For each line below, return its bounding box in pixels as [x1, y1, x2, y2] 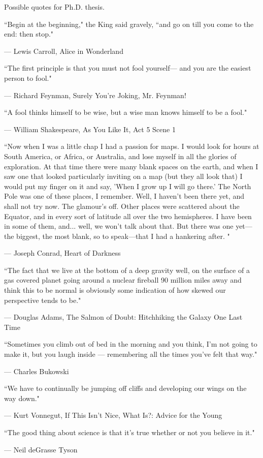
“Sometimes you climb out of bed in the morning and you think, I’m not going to [4, 339, 257, 349]
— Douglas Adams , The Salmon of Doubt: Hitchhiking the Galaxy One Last [4, 312, 243, 322]
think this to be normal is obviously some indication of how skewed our [4, 285, 226, 295]
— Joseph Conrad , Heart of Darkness [4, 248, 121, 258]
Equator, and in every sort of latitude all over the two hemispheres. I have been [4, 210, 252, 221]
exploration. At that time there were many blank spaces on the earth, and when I [4, 161, 258, 171]
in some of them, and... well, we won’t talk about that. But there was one [4, 221, 234, 231]
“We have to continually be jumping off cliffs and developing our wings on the [4, 383, 247, 393]
